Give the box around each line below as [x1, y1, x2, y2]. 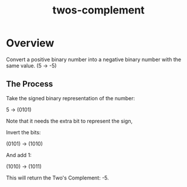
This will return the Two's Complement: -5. [6, 174, 110, 181]
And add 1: [6, 151, 32, 158]
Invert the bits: [6, 128, 41, 135]
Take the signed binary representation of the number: [6, 94, 135, 101]
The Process [6, 79, 53, 89]
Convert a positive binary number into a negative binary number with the [6, 56, 182, 63]
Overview [6, 36, 55, 50]
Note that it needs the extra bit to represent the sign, [6, 117, 133, 124]
